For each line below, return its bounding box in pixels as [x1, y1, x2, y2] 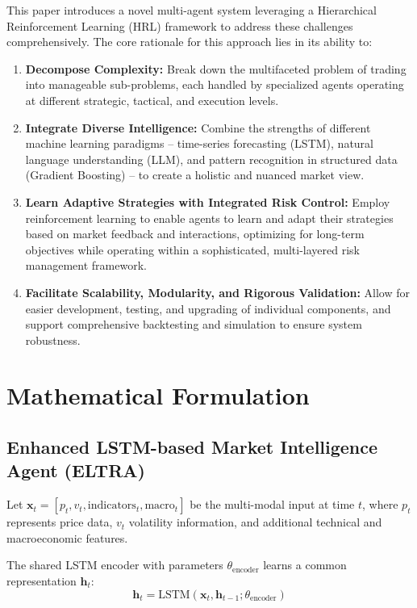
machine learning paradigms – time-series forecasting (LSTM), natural [25, 135, 373, 152]
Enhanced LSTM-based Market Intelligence [6, 434, 378, 459]
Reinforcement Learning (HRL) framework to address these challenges [6, 17, 353, 34]
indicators [87, 500, 136, 512]
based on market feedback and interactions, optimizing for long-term [25, 225, 365, 242]
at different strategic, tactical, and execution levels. [25, 91, 279, 108]
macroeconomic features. [6, 529, 128, 546]
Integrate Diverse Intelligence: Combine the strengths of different [25, 119, 371, 136]
